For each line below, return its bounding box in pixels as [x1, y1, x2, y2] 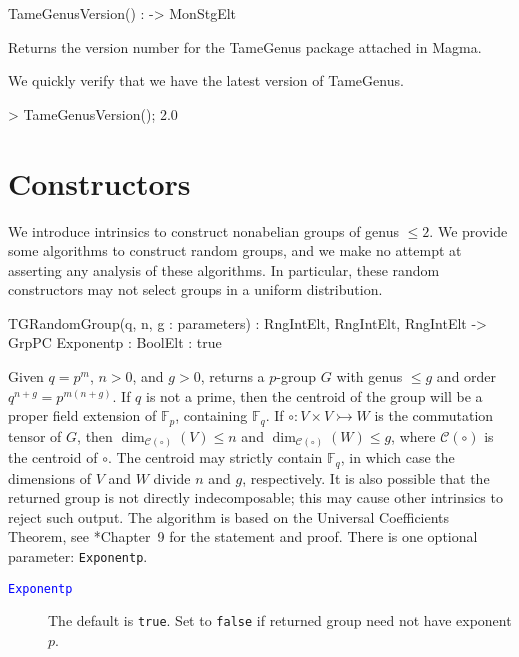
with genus [336, 366, 403, 387]
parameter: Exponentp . [8, 546, 148, 567]
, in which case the [340, 447, 455, 468]
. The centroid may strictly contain [107, 447, 323, 468]
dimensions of [8, 467, 91, 488]
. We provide [429, 220, 508, 241]
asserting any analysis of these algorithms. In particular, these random [8, 259, 440, 280]
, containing [175, 405, 248, 426]
